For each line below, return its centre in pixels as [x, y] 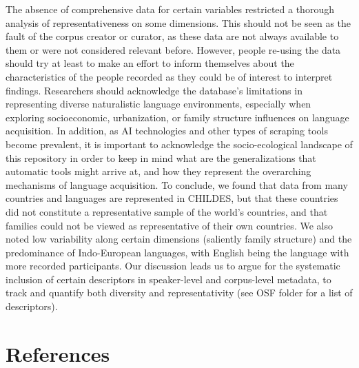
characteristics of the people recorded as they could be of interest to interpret [169, 76]
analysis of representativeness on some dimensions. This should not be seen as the [178, 22]
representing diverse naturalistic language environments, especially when [158, 104]
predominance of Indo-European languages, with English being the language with [177, 252]
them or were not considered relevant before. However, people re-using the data [173, 49]
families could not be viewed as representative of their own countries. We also [169, 225]
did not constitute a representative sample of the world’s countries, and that [167, 211]
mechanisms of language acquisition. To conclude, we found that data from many [177, 184]
